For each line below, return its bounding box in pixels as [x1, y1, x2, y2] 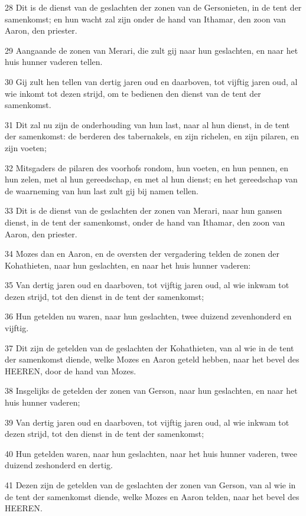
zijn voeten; [5, 141, 47, 154]
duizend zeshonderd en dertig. [5, 459, 113, 471]
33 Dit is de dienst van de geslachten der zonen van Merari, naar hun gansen [5, 204, 282, 217]
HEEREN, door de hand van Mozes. [5, 364, 136, 377]
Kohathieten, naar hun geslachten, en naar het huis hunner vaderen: [5, 259, 251, 271]
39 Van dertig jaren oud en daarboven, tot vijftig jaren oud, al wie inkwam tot [5, 416, 289, 428]
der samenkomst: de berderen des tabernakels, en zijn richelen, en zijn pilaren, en [5, 130, 299, 142]
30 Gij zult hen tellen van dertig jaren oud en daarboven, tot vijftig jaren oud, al [5, 75, 298, 87]
